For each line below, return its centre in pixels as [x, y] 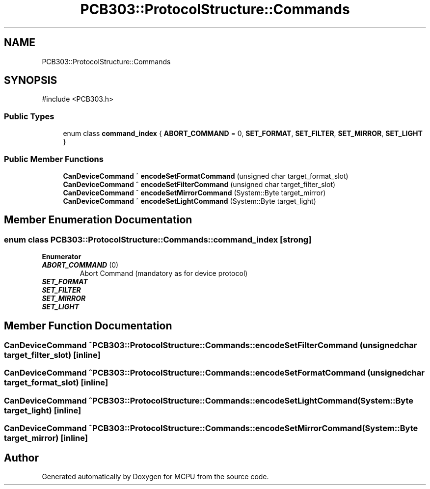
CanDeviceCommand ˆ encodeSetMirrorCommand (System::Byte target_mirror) [194, 192]
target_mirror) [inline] [46, 438]
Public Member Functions [54, 159]
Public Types [29, 116]
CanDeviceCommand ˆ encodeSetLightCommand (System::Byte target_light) [189, 201]
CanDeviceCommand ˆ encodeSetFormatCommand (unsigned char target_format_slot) [206, 176]
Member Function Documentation [88, 326]
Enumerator [62, 257]
